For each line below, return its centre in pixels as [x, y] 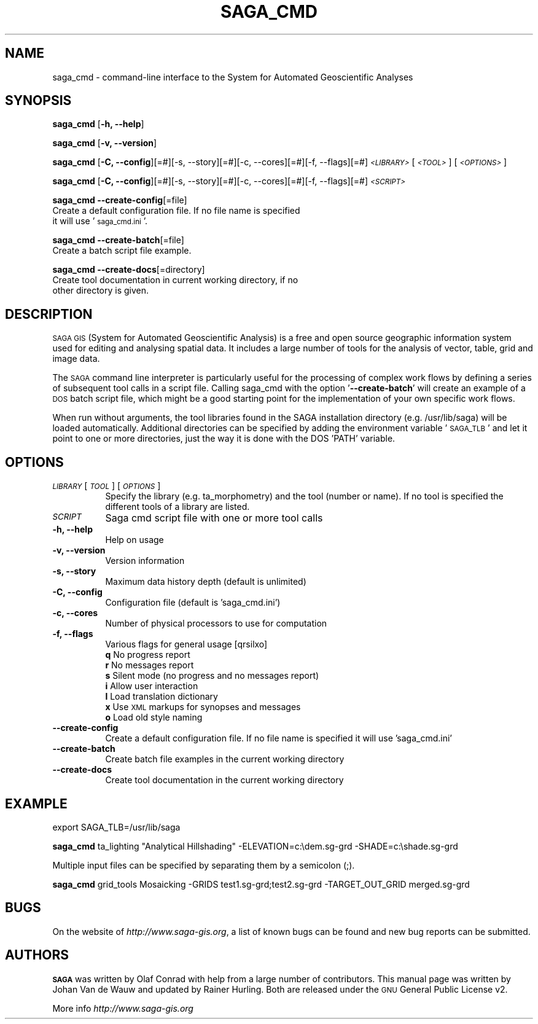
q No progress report [148, 655]
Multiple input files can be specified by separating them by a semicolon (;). [204, 865]
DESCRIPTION [49, 314]
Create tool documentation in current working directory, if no [175, 280]
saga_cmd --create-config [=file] [120, 200]
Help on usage [134, 540]
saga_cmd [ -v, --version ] [105, 143]
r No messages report [150, 665]
